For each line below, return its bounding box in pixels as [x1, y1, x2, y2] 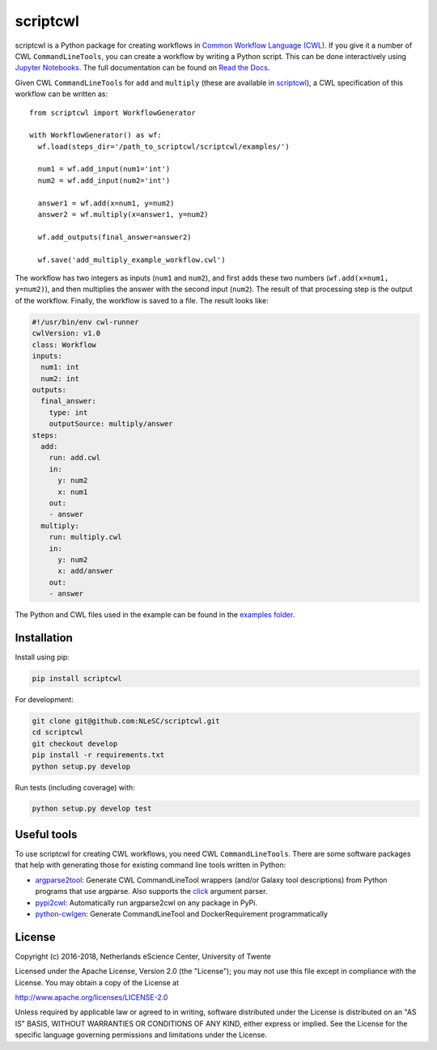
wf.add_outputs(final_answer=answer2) [37, 232, 192, 242]
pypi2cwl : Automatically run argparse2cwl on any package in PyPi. [35, 898, 258, 908]
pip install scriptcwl [32, 674, 122, 683]
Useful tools [15, 828, 78, 841]
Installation [15, 631, 73, 645]
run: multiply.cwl [49, 532, 122, 542]
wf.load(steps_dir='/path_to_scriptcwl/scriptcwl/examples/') [37, 142, 291, 151]
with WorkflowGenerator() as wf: [29, 130, 162, 140]
